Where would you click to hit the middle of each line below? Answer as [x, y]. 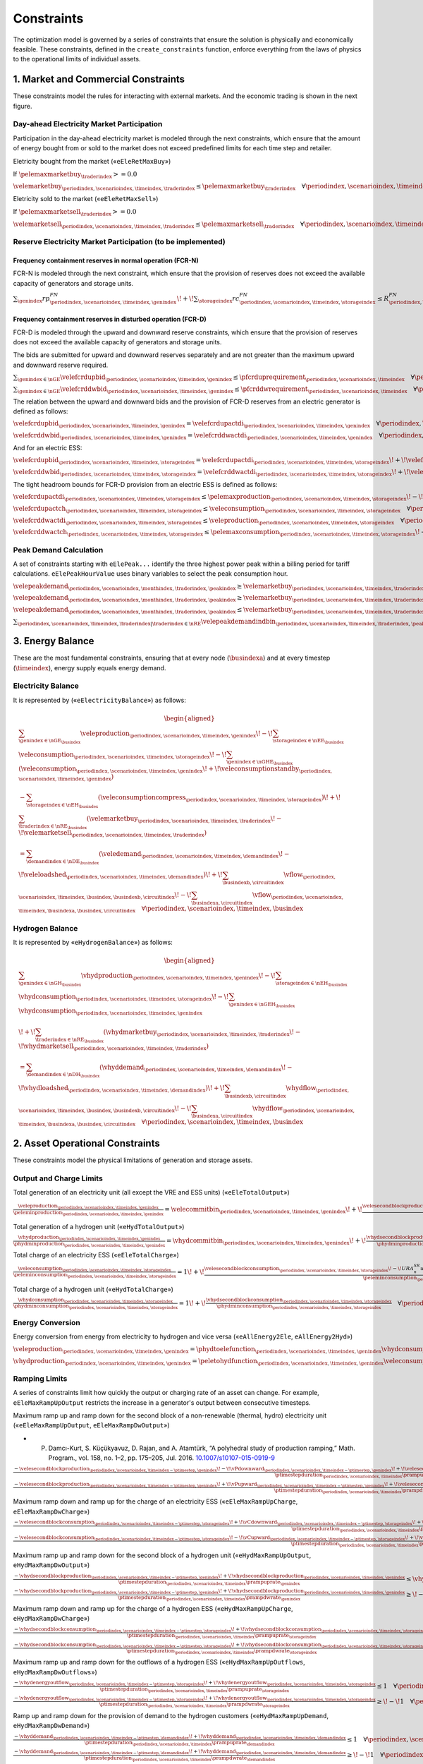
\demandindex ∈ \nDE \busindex [62, 862]
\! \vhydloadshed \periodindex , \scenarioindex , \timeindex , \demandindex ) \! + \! [122, 1089]
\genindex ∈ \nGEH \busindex [262, 1004]
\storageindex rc [219, 299]
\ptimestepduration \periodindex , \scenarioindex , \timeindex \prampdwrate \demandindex [179, 1758]
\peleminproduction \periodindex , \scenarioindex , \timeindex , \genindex [88, 1213]
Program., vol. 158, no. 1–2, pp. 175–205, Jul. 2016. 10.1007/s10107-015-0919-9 [161, 1458]
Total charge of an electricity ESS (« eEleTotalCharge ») [96, 1255]
